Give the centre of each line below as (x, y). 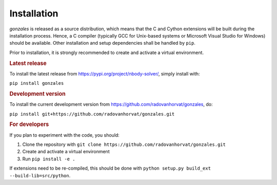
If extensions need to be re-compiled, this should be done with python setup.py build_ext (110, 168)
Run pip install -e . (49, 159)
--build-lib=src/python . (40, 175)
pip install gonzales (37, 83)
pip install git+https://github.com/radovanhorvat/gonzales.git (92, 114)
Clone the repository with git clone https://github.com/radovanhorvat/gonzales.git (124, 144)
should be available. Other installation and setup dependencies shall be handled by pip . (103, 43)
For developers (29, 124)
